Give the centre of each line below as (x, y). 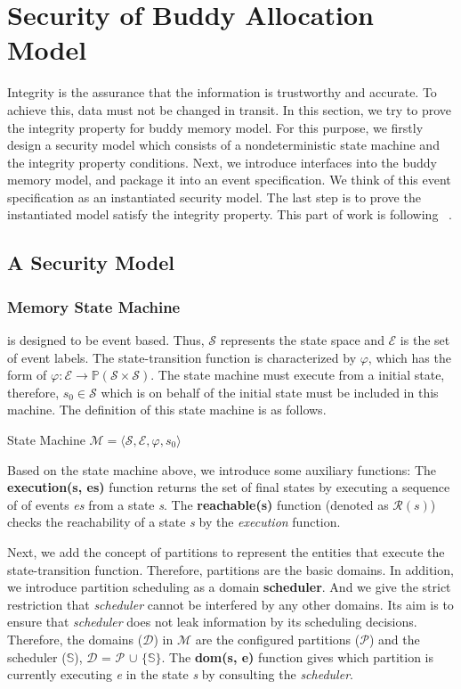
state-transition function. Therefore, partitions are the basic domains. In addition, (230, 569)
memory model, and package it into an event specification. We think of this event (229, 180)
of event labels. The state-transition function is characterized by (182, 357)
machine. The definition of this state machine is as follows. (167, 410)
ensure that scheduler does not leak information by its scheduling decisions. (212, 622)
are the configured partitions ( (278, 639)
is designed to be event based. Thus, (106, 340)
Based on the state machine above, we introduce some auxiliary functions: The (222, 469)
